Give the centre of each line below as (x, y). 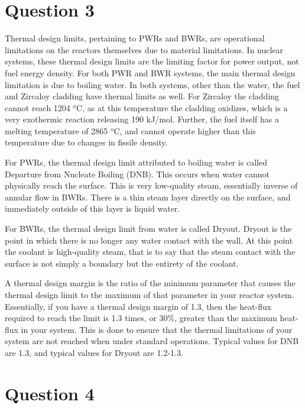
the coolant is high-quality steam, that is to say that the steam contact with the (150, 252)
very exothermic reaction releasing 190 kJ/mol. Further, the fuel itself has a (142, 119)
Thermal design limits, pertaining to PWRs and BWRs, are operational (135, 38)
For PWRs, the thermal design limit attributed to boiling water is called (136, 162)
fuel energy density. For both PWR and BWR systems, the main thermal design (150, 72)
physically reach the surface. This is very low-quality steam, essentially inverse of (151, 185)
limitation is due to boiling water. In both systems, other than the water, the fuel (152, 84)
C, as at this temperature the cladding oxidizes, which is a (182, 107)
